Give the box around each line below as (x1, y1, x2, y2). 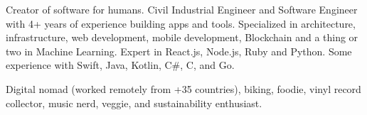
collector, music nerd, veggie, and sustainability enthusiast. (6, 95, 262, 110)
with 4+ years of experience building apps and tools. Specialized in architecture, (6, 16, 356, 31)
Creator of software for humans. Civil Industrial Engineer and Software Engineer (6, 2, 358, 16)
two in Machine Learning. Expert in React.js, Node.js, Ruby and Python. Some (6, 43, 352, 58)
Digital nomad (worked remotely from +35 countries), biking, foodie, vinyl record (6, 81, 361, 96)
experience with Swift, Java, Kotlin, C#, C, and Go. (6, 57, 235, 72)
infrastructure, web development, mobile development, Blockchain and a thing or (6, 30, 358, 45)
